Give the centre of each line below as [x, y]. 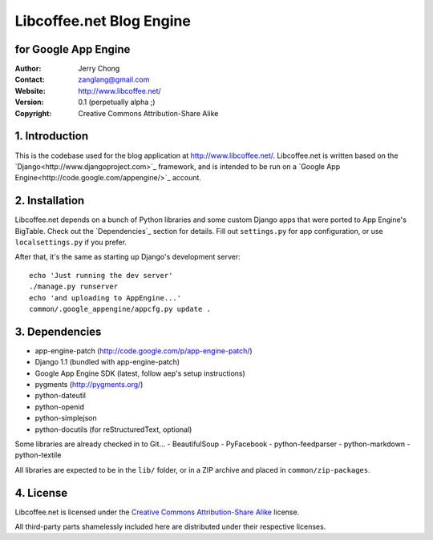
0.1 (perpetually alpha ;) [117, 102]
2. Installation [50, 201]
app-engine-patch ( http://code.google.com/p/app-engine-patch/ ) [144, 351]
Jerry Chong [99, 69]
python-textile [38, 455]
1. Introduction [51, 136]
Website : [30, 91]
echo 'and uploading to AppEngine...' [105, 298]
